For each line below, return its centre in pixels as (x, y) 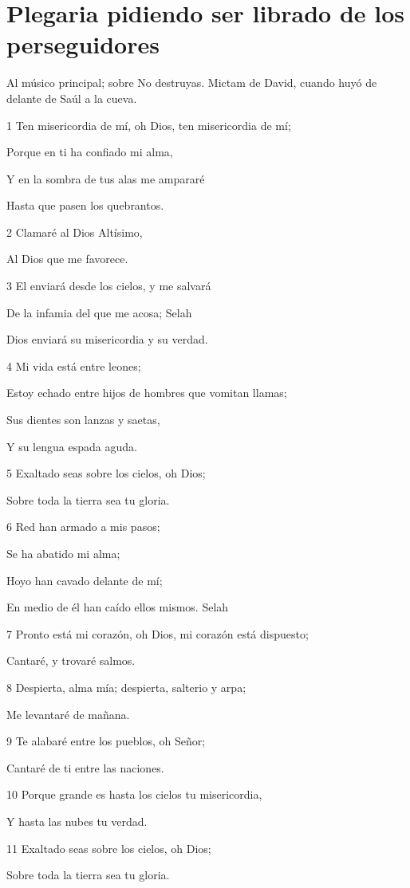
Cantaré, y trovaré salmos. (71, 660)
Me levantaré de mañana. (68, 714)
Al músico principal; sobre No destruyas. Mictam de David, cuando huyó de (192, 83)
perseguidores (83, 44)
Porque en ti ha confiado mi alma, (90, 152)
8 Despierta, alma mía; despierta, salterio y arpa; (126, 687)
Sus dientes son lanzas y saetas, (83, 420)
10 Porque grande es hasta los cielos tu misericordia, (134, 794)
